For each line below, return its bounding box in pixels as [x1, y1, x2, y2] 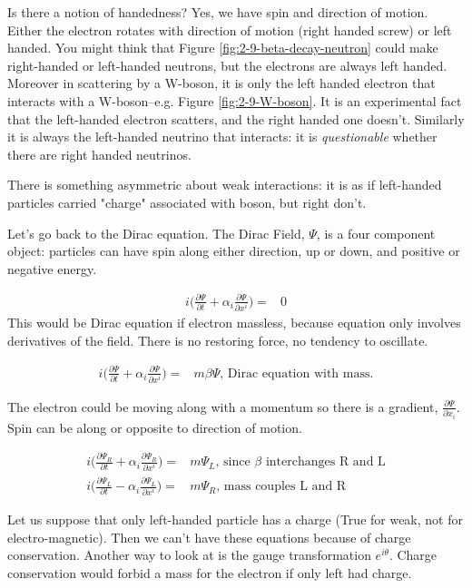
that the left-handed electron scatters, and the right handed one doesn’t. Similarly [7, 109, 465, 128]
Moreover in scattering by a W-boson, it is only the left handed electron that [7, 73, 436, 93]
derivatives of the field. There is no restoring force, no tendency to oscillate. [7, 330, 428, 349]
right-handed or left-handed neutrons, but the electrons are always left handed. [7, 55, 447, 74]
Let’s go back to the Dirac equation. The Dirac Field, [7, 223, 305, 242]
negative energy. [7, 259, 97, 278]
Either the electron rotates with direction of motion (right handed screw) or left [7, 20, 452, 39]
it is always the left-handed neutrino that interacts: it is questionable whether [7, 127, 438, 146]
